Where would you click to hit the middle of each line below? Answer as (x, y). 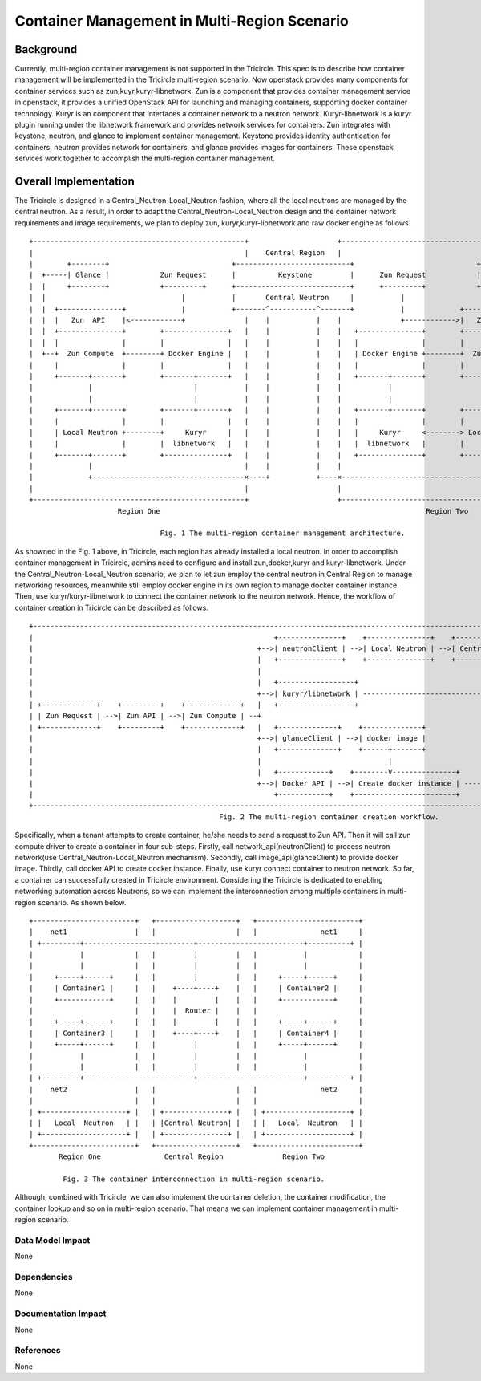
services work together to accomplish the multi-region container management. (145, 158)
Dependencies (44, 1277)
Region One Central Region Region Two (192, 1157)
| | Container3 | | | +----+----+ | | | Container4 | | (196, 1033)
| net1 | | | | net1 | (196, 932)
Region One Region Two (293, 511)
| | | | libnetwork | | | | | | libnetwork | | (247, 444)
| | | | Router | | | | (196, 1011)
